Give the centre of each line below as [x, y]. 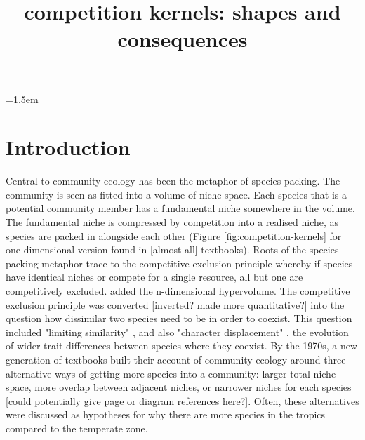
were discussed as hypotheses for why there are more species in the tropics [166, 414]
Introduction [68, 147]
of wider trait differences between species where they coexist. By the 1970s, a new [182, 346]
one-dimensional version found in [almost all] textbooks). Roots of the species [172, 249]
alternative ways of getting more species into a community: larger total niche [171, 373]
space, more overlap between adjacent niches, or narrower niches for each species [179, 387]
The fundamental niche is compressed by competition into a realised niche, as [172, 222]
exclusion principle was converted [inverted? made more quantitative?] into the [175, 304]
